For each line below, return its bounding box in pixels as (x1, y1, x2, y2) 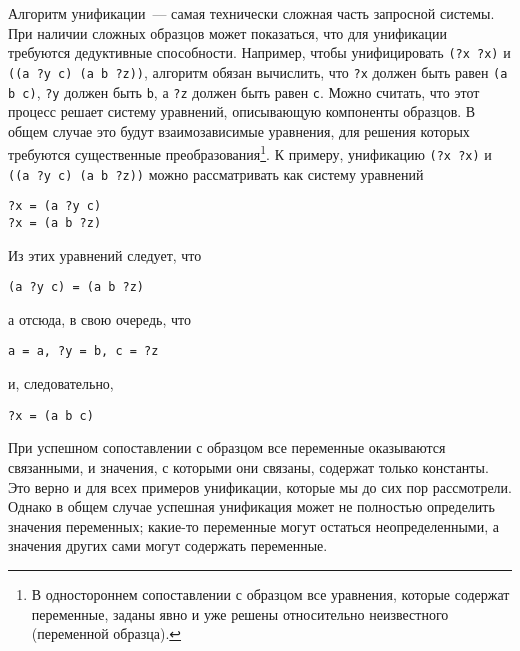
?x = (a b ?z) (8, 215, 102, 230)
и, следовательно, (8, 373, 114, 394)
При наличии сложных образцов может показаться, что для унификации (8, 22, 448, 43)
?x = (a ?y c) (8, 199, 102, 214)
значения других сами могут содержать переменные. (8, 535, 328, 556)
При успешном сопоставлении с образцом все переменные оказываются (8, 437, 446, 458)
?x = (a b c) (8, 408, 94, 423)
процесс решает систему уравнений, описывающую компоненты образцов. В (8, 101, 476, 122)
